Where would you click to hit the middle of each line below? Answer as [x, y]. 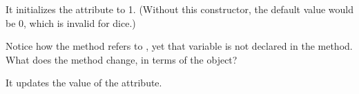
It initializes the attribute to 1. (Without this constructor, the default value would [179, 9]
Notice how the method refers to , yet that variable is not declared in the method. [179, 46]
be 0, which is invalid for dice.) [71, 22]
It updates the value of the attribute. [84, 83]
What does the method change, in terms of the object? [122, 59]
